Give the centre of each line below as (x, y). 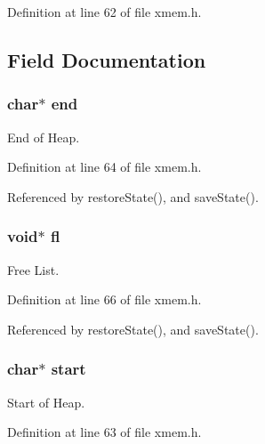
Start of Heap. (46, 402)
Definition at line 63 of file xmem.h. (104, 432)
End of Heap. (44, 137)
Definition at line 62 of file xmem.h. (104, 12)
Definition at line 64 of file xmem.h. (104, 167)
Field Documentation (107, 59)
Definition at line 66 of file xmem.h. (104, 299)
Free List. (33, 269)
